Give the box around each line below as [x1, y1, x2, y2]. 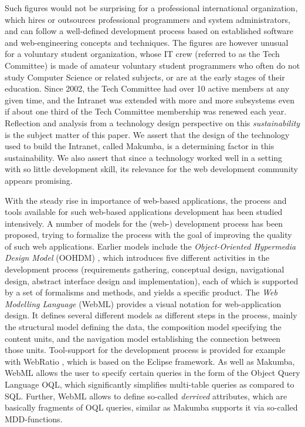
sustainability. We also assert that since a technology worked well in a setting [5, 151, 283, 163]
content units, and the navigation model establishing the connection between [5, 332, 281, 344]
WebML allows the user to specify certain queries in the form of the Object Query [5, 367, 300, 379]
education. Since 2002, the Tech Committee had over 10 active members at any [5, 82, 290, 95]
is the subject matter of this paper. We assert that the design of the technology [5, 128, 290, 140]
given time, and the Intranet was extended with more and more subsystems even [5, 93, 294, 106]
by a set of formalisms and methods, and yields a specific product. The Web [5, 286, 277, 298]
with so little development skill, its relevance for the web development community [5, 163, 298, 175]
